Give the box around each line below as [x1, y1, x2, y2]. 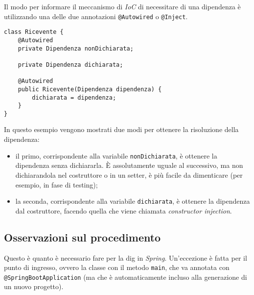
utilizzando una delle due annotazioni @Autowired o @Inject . [4, 11, 188, 21]
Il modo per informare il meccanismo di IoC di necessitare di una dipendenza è [4, 1, 241, 11]
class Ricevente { [4, 28, 64, 36]
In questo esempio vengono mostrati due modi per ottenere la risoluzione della [4, 124, 239, 134]
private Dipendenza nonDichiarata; [18, 45, 134, 52]
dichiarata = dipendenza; [32, 94, 116, 101]
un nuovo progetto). [4, 281, 64, 292]
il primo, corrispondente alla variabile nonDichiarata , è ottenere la [15, 150, 217, 161]
